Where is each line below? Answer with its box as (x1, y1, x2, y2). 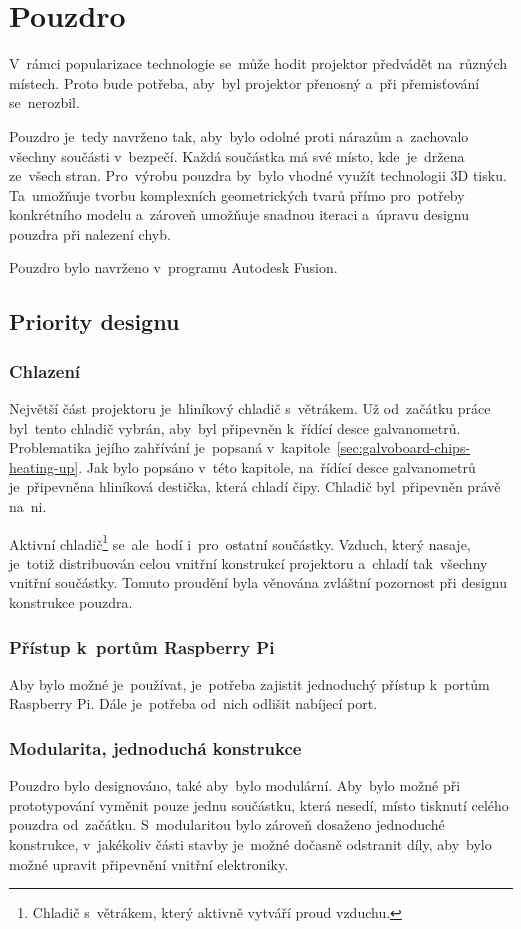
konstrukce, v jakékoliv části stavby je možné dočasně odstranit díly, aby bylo (9, 834, 492, 855)
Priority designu (9, 306, 180, 337)
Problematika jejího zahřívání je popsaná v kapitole (9, 437, 330, 458)
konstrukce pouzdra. (9, 592, 133, 613)
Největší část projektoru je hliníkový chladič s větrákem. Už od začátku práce (9, 398, 491, 419)
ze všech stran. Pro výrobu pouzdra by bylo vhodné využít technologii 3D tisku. (9, 165, 507, 186)
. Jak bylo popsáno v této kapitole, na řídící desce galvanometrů (78, 456, 476, 477)
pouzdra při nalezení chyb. (9, 223, 171, 244)
